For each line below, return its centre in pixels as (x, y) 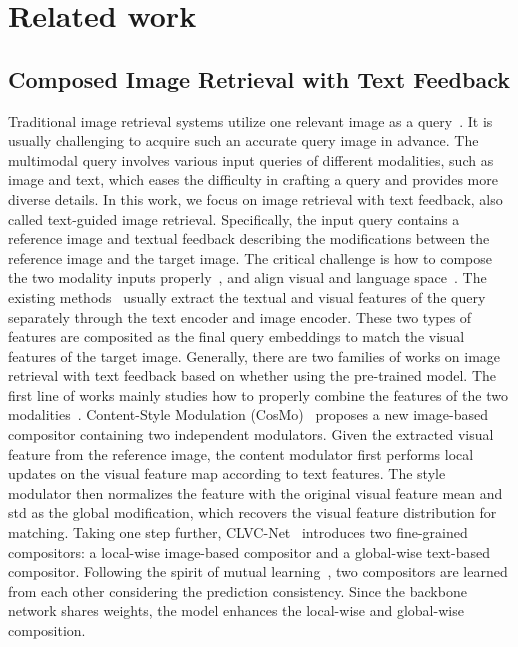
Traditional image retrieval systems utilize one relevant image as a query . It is (250, 120)
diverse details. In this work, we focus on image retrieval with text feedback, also (255, 198)
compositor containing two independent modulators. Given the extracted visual (251, 434)
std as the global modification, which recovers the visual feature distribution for (252, 512)
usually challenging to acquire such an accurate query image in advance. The (243, 140)
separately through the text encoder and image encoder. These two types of (240, 316)
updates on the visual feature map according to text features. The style (227, 473)
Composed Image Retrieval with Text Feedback (259, 78)
